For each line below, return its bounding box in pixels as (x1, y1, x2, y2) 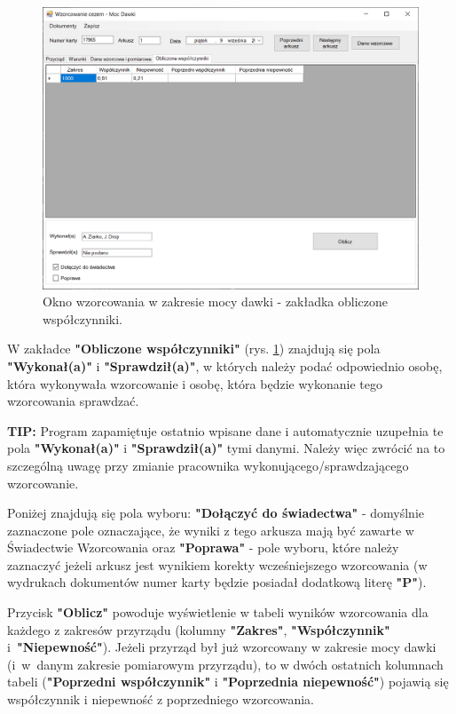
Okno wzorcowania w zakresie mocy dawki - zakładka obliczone (43, 292, 389, 311)
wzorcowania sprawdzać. (7, 392, 139, 410)
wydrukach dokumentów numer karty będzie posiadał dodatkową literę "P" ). (7, 573, 427, 591)
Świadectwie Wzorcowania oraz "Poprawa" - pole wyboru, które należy (7, 538, 399, 557)
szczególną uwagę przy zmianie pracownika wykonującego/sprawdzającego (7, 456, 409, 474)
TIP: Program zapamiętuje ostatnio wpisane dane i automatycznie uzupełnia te (7, 421, 444, 440)
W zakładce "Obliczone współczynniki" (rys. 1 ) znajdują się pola (7, 339, 381, 358)
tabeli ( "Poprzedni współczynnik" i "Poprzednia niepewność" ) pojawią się (7, 672, 449, 691)
